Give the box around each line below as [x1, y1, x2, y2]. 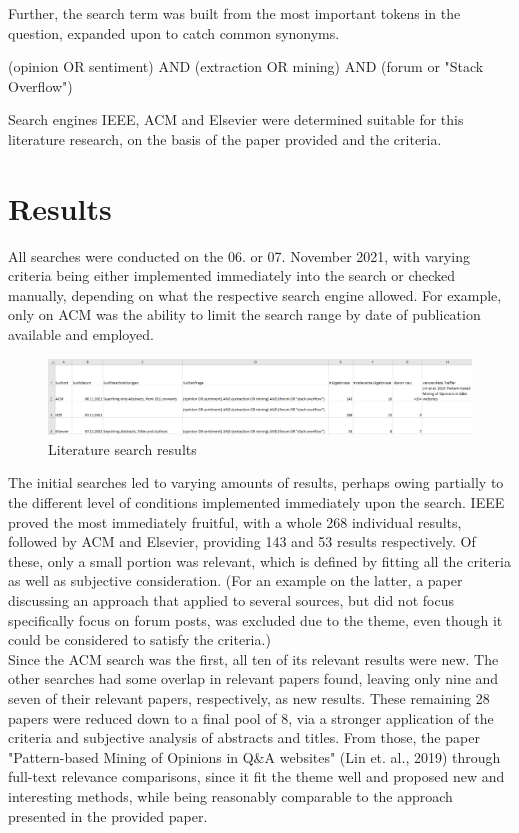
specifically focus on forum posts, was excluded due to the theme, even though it [8, 609, 503, 630]
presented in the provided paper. [8, 805, 208, 826]
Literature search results [48, 438, 197, 459]
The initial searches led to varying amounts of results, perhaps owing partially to [8, 472, 504, 493]
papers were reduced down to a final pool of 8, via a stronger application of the [8, 707, 494, 728]
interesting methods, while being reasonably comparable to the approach [8, 785, 453, 806]
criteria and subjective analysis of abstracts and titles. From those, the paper [8, 727, 480, 748]
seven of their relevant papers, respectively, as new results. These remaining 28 [8, 687, 490, 708]
